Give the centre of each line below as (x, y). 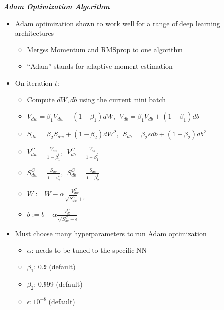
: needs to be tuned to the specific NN (89, 250)
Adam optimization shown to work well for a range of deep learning (117, 23)
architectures (35, 33)
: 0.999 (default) (58, 284)
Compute (41, 99)
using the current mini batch (122, 99)
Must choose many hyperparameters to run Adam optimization (111, 233)
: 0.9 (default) (55, 266)
